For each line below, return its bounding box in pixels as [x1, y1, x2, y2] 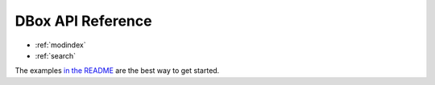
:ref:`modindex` [35, 40, 86, 50]
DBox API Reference [14, 12, 152, 30]
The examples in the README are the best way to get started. [14, 66, 220, 75]
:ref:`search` [35, 51, 77, 60]
